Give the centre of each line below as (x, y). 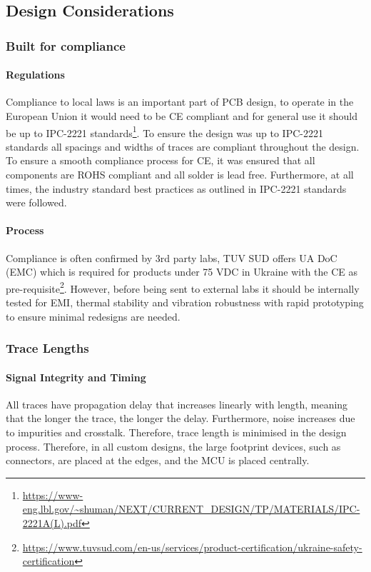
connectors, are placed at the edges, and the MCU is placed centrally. (158, 460)
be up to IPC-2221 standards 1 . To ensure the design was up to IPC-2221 (164, 131)
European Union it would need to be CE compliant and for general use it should (182, 116)
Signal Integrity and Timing (76, 377)
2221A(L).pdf (52, 523)
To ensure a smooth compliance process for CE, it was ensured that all (161, 160)
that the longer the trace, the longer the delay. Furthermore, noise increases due (181, 418)
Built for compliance (66, 45)
